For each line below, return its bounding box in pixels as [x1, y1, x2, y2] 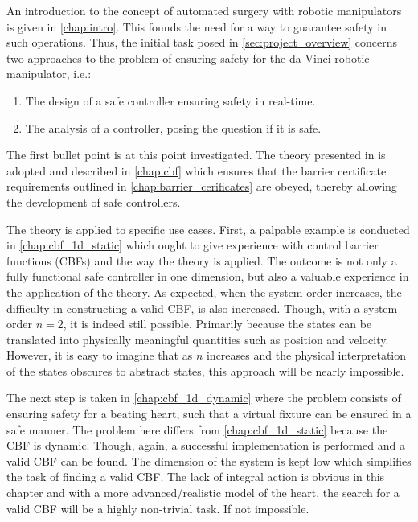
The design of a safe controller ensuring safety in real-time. [25, 92, 316, 109]
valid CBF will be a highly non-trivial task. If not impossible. [6, 499, 309, 516]
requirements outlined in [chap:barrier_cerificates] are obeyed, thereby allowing [6, 178, 397, 195]
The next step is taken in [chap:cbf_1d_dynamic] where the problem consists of [6, 389, 401, 406]
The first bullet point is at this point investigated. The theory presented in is [6, 146, 386, 163]
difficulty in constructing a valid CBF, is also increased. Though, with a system [6, 299, 398, 316]
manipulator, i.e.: [6, 65, 92, 82]
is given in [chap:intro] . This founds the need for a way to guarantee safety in [6, 18, 387, 35]
